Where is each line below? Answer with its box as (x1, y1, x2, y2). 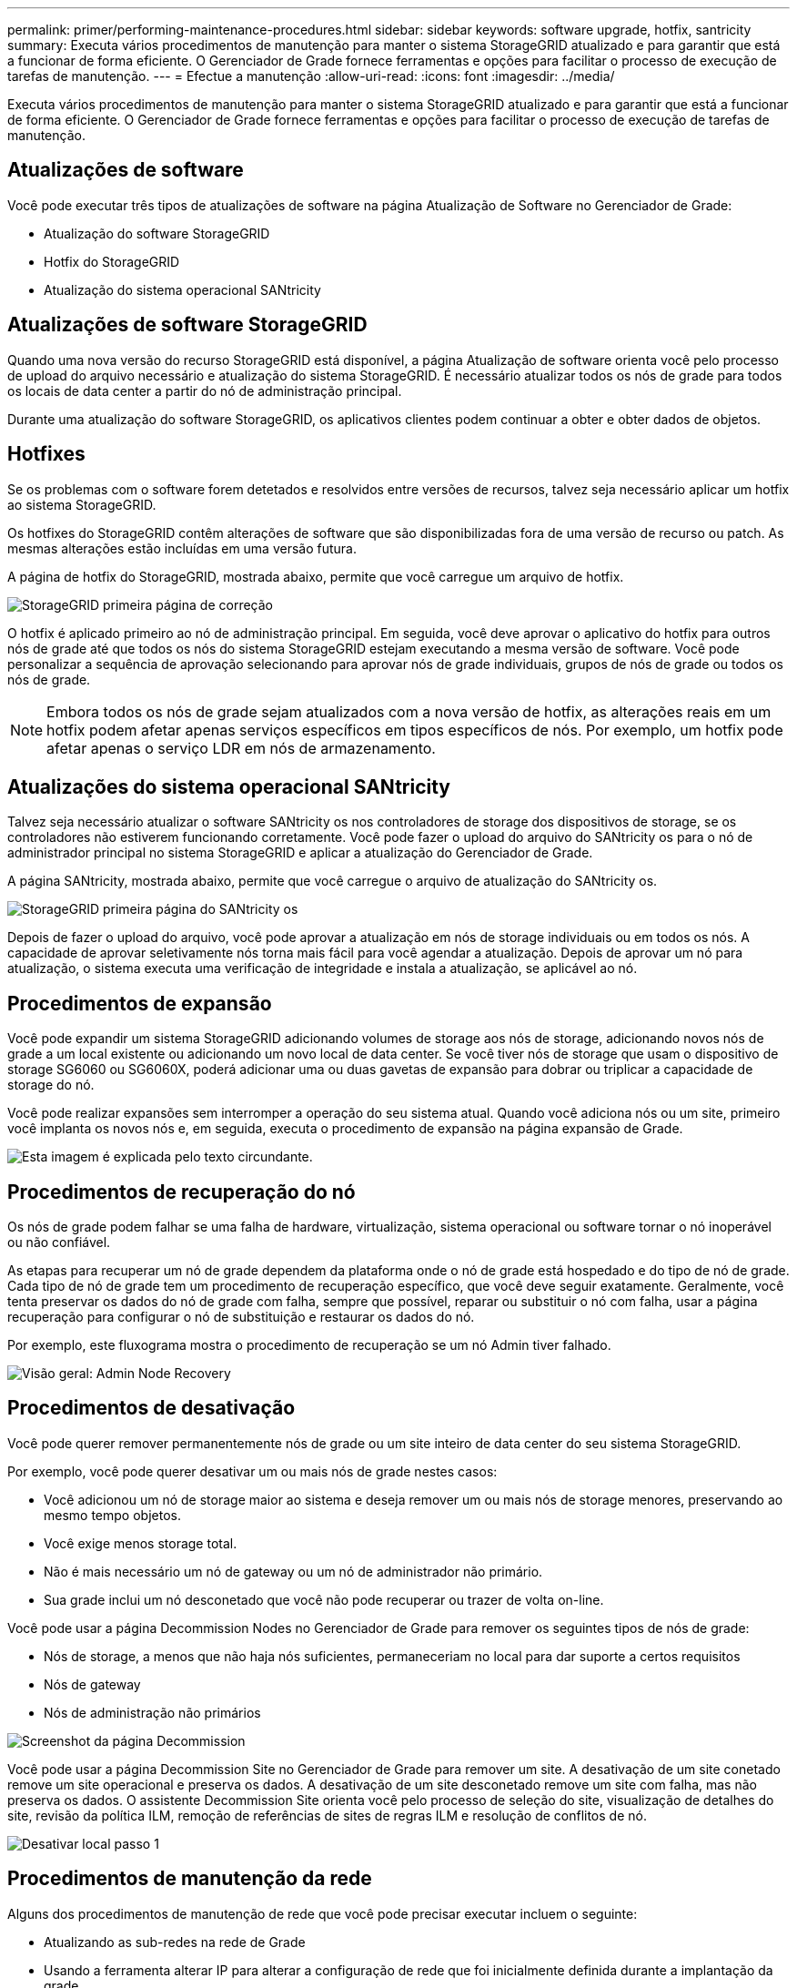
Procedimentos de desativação (7, 1396, 296, 1420)
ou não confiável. (7, 1234, 111, 1251)
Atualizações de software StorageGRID (7, 313, 368, 337)
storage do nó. (7, 1077, 95, 1093)
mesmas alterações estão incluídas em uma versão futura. (7, 540, 358, 556)
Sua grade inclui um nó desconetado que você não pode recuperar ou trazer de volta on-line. (44, 1591, 604, 1608)
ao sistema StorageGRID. (7, 496, 156, 512)
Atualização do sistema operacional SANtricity (44, 281, 321, 298)
